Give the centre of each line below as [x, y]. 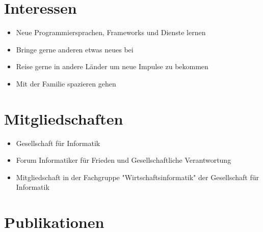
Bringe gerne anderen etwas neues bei [75, 49]
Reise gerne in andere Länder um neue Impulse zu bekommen [112, 66]
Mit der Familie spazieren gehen [66, 83]
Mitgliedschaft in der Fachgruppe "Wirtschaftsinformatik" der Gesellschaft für [137, 177]
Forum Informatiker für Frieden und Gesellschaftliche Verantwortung [124, 160]
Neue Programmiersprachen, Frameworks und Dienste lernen [111, 32]
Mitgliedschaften [64, 118]
